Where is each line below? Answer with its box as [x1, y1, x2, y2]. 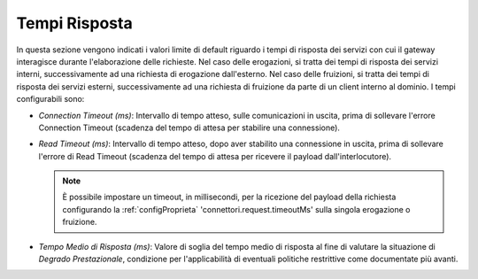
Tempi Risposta [16, 13, 133, 33]
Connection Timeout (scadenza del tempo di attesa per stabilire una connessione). [38, 122, 341, 133]
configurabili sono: [16, 94, 85, 105]
